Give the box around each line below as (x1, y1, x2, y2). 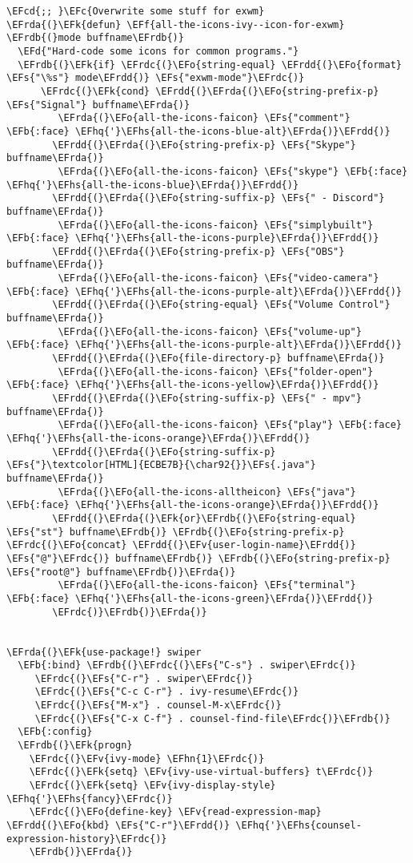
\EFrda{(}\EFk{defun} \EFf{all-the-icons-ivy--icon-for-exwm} (6, 18, 345, 30)
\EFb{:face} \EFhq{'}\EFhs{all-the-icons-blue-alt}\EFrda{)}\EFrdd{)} (6, 125, 391, 137)
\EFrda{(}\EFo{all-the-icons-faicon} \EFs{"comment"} (58, 112, 351, 124)
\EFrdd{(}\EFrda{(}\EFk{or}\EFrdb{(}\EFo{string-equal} (52, 512, 356, 524)
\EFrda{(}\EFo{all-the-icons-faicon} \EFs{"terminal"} (58, 579, 356, 591)
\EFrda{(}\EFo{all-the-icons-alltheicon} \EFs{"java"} (58, 486, 356, 498)
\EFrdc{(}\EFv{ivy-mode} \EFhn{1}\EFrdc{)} (29, 752, 265, 764)
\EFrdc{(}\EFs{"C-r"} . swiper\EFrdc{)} (34, 672, 253, 684)
